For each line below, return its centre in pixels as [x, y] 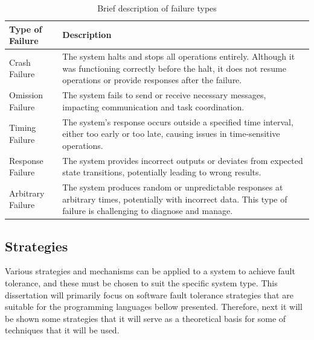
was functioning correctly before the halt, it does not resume [174, 68]
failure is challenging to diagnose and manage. [148, 211]
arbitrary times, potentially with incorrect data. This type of [175, 199]
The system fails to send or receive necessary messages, [164, 95]
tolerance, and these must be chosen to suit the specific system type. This [141, 283]
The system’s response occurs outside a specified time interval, [178, 121]
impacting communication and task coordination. [153, 106]
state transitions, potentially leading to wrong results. [162, 172]
